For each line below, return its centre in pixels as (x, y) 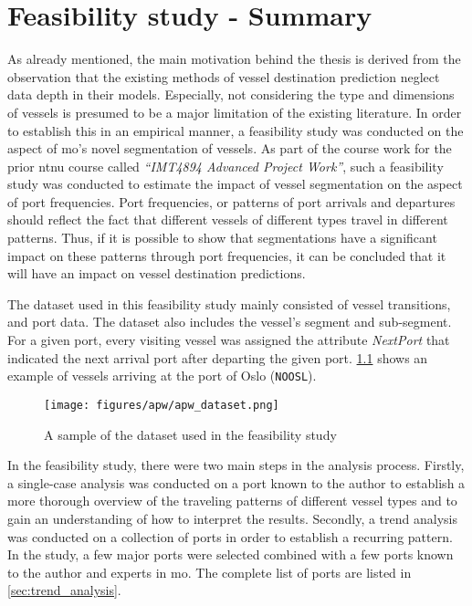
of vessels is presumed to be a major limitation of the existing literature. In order (235, 112)
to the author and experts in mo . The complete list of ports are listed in (210, 572)
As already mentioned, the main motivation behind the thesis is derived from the (234, 59)
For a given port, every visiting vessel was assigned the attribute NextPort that (229, 340)
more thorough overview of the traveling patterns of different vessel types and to (232, 501)
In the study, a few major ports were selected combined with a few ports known (231, 554)
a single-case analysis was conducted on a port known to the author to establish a (236, 482)
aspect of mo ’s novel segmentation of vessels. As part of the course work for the (230, 148)
